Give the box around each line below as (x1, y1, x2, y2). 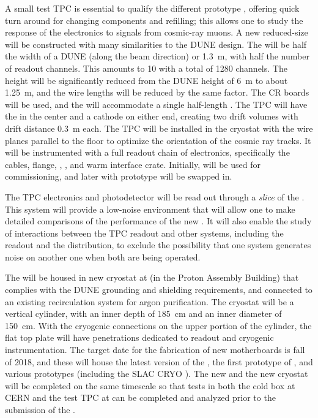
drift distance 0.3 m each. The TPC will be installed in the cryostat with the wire (5, 121, 313, 134)
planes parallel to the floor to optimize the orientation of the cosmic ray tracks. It (5, 134, 311, 146)
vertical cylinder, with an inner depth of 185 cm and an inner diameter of (5, 307, 282, 320)
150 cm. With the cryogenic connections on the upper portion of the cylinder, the (5, 319, 312, 332)
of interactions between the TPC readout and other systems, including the (5, 226, 284, 239)
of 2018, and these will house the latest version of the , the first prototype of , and (5, 355, 313, 368)
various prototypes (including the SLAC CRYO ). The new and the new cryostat (5, 367, 308, 380)
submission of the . (5, 403, 75, 416)
